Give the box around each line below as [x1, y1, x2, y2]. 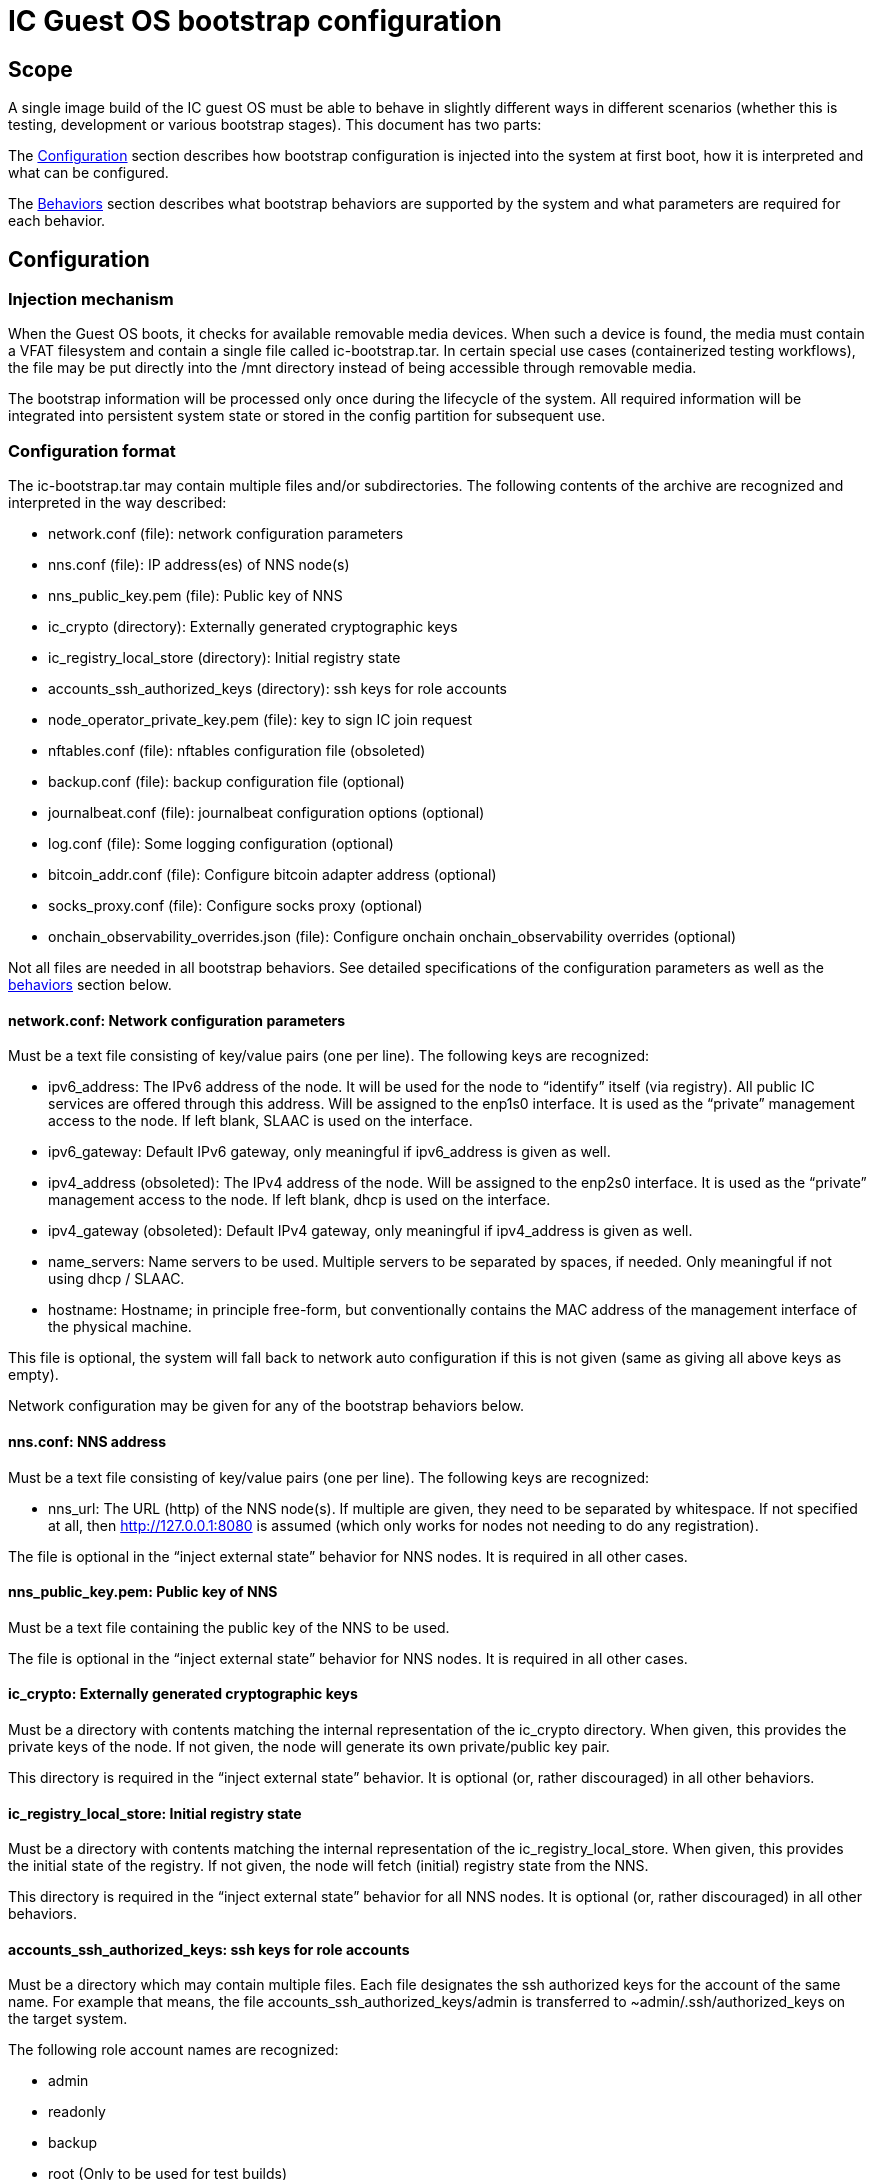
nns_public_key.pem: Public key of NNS [8, 1583, 278, 1601]
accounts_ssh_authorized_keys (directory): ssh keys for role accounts [48, 680, 507, 698]
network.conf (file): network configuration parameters [48, 525, 404, 543]
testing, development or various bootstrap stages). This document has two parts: [8, 116, 542, 134]
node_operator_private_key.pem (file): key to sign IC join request [48, 711, 473, 729]
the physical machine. [48, 1318, 192, 1336]
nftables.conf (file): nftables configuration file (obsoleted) [48, 742, 426, 760]
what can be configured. [8, 164, 169, 182]
